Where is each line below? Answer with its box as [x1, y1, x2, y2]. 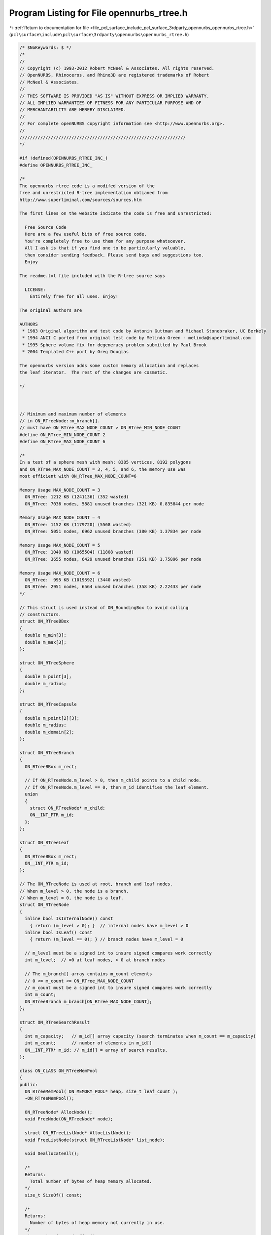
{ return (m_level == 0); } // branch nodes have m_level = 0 [30, 937, 183, 942]
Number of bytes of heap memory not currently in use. [30, 1220, 165, 1226]
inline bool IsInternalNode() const [25, 916, 113, 921]
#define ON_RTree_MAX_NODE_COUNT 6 [19, 439, 105, 445]
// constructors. [19, 612, 62, 617]
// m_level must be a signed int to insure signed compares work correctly [25, 950, 212, 956]
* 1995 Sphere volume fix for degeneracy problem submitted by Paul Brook [22, 342, 207, 348]
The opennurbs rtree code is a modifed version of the [19, 183, 155, 189]
